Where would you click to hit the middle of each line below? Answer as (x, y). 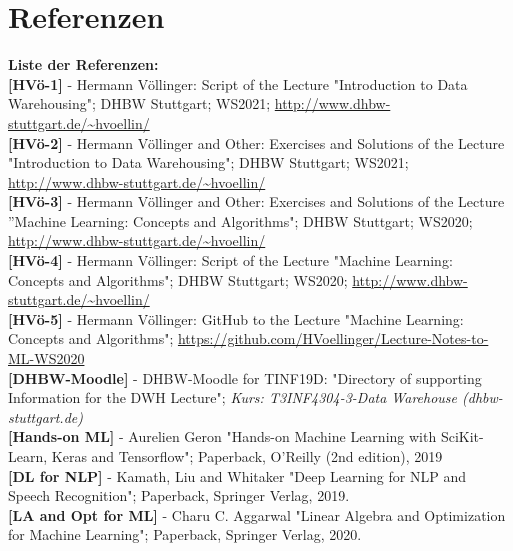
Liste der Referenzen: (83, 64)
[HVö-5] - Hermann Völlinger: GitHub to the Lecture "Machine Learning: (236, 318)
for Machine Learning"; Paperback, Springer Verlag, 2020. (185, 534)
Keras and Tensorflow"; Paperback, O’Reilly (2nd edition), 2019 (247, 456)
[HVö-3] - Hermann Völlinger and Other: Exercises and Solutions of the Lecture (256, 201)
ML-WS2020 (46, 358)
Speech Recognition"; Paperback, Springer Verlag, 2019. (179, 495)
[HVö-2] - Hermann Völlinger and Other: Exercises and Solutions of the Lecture (256, 142)
